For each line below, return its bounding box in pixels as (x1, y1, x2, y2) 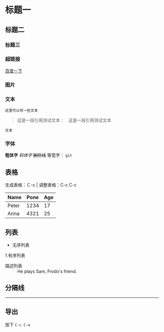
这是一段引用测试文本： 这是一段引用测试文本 (17, 117, 111, 123)
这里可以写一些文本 (5, 108, 38, 113)
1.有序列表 (5, 252, 25, 258)
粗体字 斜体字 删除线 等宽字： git (5, 153, 72, 158)
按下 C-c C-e (5, 322, 31, 328)
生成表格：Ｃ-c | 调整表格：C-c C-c (5, 182, 77, 188)
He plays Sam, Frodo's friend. (17, 268, 77, 274)
